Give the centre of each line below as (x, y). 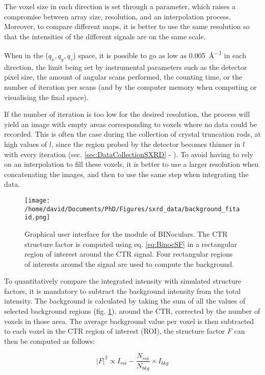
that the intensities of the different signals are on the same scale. (105, 36)
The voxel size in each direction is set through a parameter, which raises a (120, 6)
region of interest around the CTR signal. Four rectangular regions (129, 254)
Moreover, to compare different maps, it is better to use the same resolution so (127, 26)
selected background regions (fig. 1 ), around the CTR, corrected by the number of (132, 311)
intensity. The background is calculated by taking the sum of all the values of (125, 301)
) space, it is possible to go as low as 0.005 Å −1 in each (160, 55)
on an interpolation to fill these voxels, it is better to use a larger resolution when (131, 164)
